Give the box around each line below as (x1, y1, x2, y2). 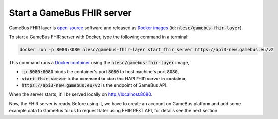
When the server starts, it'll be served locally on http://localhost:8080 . (9, 91, 153, 97)
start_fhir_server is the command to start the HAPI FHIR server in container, (21, 76, 187, 81)
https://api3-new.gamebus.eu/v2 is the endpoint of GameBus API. (21, 82, 168, 88)
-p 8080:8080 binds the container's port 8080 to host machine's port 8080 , (21, 69, 179, 75)
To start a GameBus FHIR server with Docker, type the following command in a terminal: (9, 34, 189, 40)
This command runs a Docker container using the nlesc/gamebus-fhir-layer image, (9, 59, 190, 65)
